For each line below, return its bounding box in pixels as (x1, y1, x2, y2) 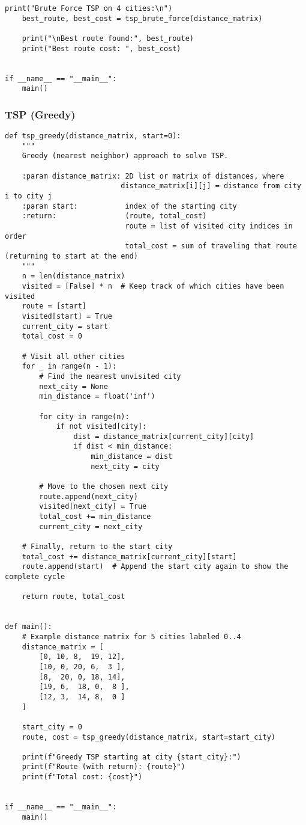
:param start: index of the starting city (22, 201, 237, 210)
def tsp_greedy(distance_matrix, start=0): (5, 132, 181, 141)
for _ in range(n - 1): (22, 362, 117, 371)
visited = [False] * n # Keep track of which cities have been (22, 281, 284, 290)
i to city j (5, 192, 52, 201)
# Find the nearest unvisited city (39, 372, 181, 381)
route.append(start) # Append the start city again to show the (22, 562, 289, 571)
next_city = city (91, 462, 160, 471)
